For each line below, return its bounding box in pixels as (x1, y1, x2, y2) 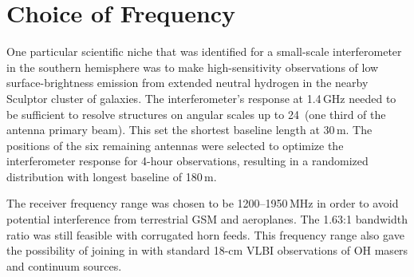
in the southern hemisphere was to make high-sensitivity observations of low (6, 58, 379, 75)
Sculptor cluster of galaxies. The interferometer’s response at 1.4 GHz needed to (6, 89, 396, 106)
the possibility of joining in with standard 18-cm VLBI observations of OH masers (6, 242, 408, 259)
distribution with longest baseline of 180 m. (6, 168, 217, 184)
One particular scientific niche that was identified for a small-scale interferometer (6, 43, 402, 60)
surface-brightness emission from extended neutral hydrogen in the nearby (6, 74, 369, 91)
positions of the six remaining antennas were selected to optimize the (6, 137, 344, 153)
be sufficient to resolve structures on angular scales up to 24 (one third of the (6, 105, 386, 122)
